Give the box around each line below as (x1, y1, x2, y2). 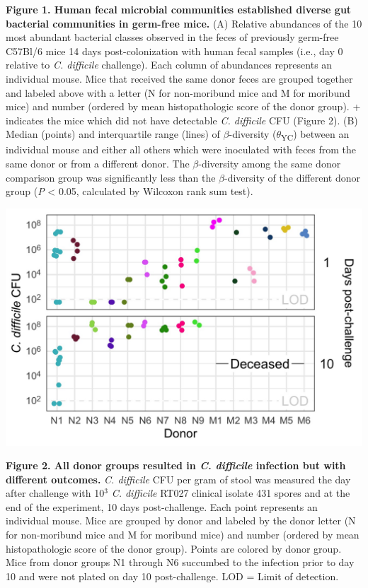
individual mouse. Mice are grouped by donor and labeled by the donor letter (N (6, 513, 356, 528)
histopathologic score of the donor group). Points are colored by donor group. (6, 541, 342, 555)
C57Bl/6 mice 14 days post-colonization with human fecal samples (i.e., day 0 (6, 43, 343, 58)
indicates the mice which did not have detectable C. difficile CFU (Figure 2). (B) (6, 112, 358, 127)
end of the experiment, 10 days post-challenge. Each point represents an (6, 499, 318, 514)
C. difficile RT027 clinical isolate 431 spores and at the (111, 486, 350, 500)
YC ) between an (281, 127, 350, 143)
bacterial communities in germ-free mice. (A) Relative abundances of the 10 (6, 16, 362, 30)
